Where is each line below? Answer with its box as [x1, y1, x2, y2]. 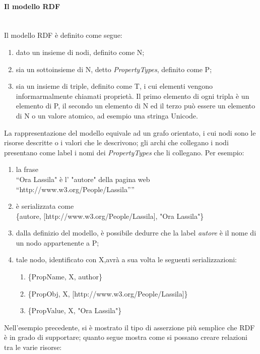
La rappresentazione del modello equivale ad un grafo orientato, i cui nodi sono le [4, 127, 256, 138]
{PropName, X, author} [28, 271, 102, 282]
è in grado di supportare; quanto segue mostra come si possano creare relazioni [4, 332, 247, 342]
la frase [16, 164, 38, 174]
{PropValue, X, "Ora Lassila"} [28, 305, 122, 316]
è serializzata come [16, 201, 74, 211]
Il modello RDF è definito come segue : [4, 30, 122, 40]
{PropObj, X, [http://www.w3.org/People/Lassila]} [28, 288, 188, 299]
